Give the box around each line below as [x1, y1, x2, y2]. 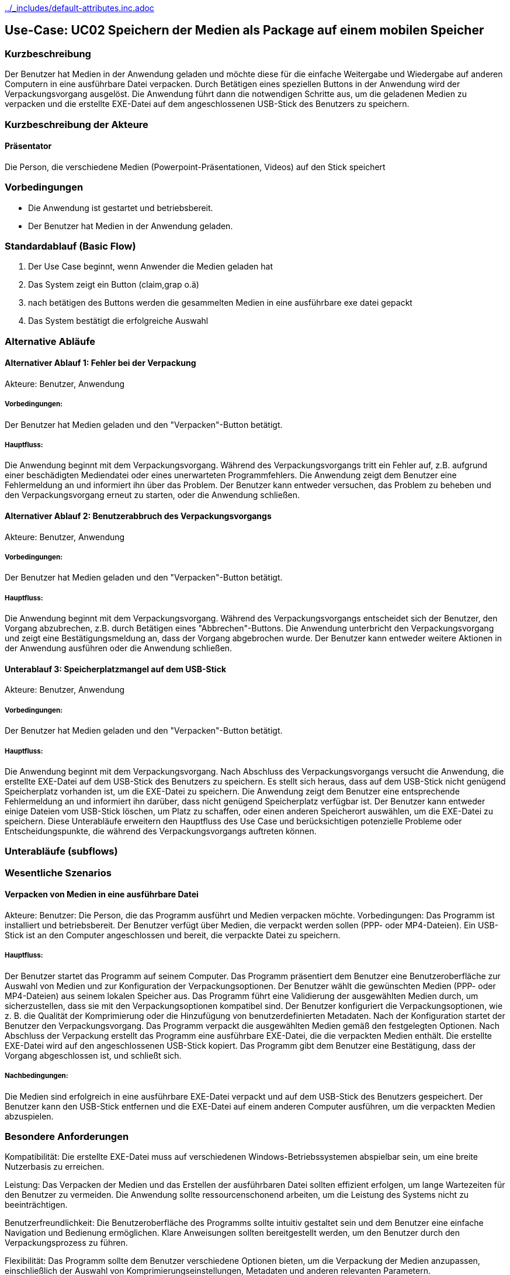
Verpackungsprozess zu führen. [5, 1238, 128, 1248]
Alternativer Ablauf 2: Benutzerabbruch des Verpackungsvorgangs [5, 511, 272, 521]
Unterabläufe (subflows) [5, 845, 118, 858]
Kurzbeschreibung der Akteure [5, 118, 148, 130]
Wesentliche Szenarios [5, 866, 112, 879]
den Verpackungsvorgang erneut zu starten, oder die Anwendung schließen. [5, 490, 300, 500]
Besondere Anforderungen [5, 1130, 129, 1142]
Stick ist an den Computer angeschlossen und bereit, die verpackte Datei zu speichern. [5, 930, 341, 940]
